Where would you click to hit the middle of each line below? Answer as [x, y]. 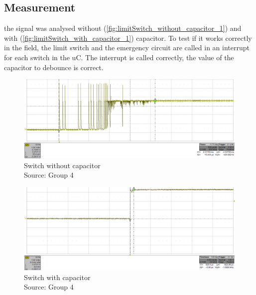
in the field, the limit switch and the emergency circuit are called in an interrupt [127, 48]
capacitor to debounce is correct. [54, 67]
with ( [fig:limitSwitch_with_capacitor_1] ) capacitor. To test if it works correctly [128, 38]
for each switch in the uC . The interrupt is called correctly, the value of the [119, 57]
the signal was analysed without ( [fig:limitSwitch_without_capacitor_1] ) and [123, 28]
